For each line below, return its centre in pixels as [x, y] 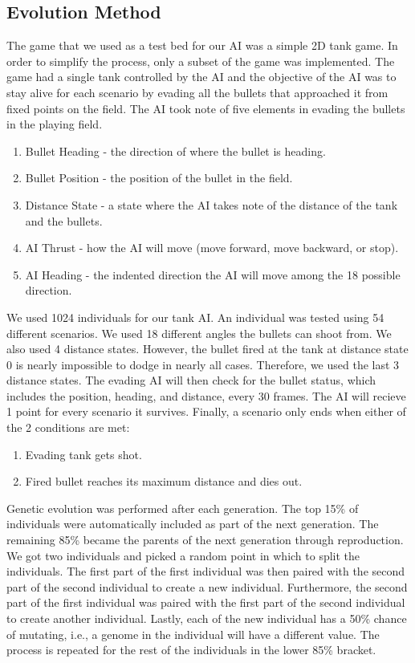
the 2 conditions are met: [68, 427]
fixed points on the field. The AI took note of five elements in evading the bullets [206, 108]
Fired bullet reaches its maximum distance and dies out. [164, 481]
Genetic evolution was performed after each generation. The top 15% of [183, 508]
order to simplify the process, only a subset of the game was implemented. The [201, 61]
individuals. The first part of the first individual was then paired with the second [206, 571]
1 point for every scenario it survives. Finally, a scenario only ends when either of [206, 411]
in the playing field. [55, 124]
